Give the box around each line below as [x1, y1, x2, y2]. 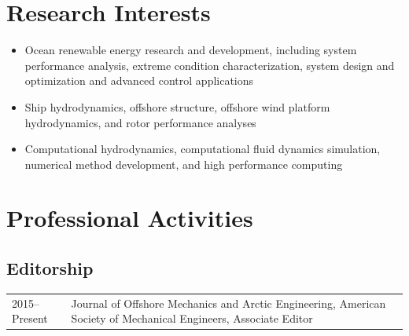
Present [12, 310, 48, 327]
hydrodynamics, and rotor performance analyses [24, 114, 256, 130]
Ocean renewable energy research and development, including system [24, 42, 357, 58]
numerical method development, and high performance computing [24, 155, 343, 172]
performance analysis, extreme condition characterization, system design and [24, 57, 395, 73]
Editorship [6, 256, 94, 280]
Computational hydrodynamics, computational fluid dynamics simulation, [24, 141, 381, 157]
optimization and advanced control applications [24, 72, 254, 89]
